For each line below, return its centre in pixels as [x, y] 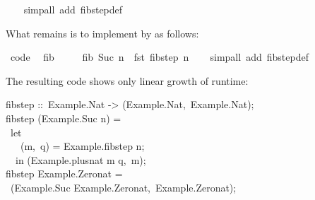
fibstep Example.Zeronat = [64, 173]
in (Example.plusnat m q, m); [81, 159]
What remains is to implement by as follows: [102, 33]
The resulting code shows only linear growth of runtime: [127, 80]
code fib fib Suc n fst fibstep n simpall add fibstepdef [159, 57]
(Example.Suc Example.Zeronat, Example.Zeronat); [123, 187]
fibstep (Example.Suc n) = [64, 118]
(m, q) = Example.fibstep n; [82, 146]
